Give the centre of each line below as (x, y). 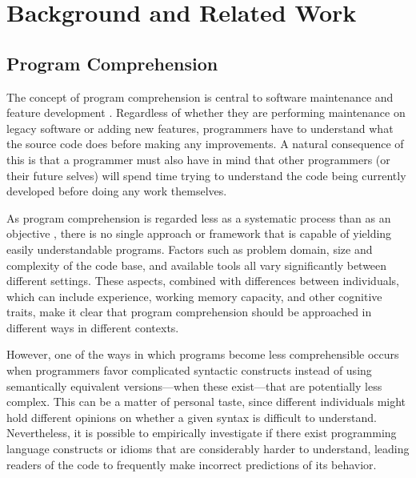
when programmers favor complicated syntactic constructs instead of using (189, 370)
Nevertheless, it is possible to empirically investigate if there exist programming (202, 433)
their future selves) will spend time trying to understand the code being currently (206, 175)
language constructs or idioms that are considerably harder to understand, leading (208, 449)
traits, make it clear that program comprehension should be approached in (189, 312)
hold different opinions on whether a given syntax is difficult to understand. (192, 417)
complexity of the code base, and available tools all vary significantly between (197, 265)
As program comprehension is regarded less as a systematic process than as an (199, 217)
